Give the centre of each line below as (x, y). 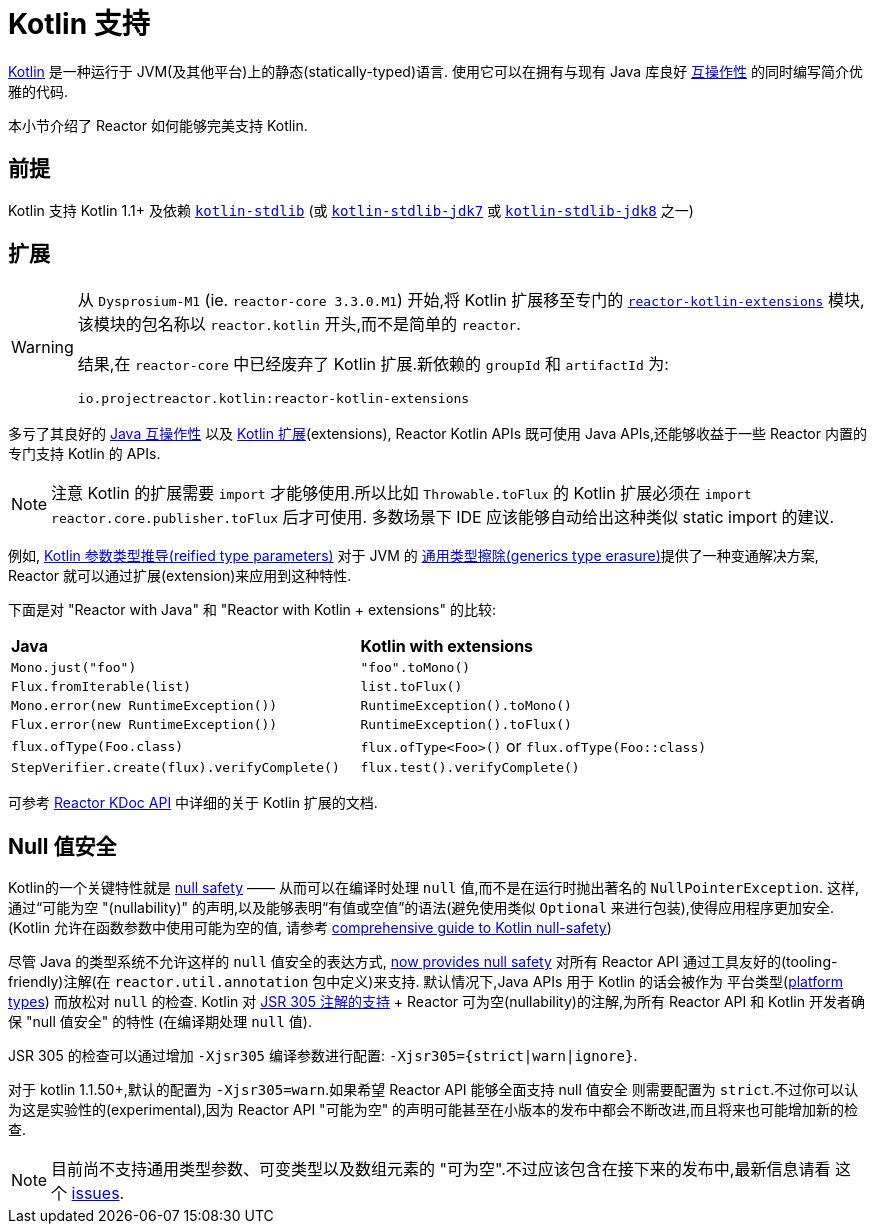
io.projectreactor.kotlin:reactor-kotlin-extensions (273, 399)
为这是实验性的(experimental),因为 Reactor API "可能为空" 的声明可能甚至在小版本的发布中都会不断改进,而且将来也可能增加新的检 (433, 1110)
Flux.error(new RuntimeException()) (144, 725)
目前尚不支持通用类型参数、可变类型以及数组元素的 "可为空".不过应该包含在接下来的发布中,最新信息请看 (441, 1169)
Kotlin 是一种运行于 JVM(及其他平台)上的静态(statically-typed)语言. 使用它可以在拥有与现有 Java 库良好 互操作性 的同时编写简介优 (436, 71)
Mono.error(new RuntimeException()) (144, 706)
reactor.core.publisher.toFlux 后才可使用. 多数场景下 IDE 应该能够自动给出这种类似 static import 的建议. (443, 517)
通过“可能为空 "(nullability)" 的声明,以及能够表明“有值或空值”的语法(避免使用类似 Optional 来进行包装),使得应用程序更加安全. (421, 908)
